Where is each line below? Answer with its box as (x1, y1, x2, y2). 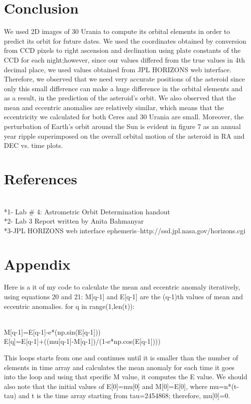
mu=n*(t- (209, 381, 239, 391)
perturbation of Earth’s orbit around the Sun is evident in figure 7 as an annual (4, 121, 241, 131)
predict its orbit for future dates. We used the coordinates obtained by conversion (4, 35, 246, 46)
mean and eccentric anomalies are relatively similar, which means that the (4, 102, 224, 112)
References (4, 169, 78, 189)
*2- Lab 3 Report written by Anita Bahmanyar (4, 216, 144, 226)
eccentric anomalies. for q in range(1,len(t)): (4, 301, 135, 311)
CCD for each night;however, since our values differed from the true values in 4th (4, 54, 245, 65)
